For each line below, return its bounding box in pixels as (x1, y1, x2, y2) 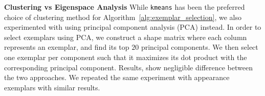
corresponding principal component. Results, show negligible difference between (4, 62, 253, 72)
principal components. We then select (141, 42, 258, 52)
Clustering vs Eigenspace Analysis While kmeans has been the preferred (4, 2, 245, 12)
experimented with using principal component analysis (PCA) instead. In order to (4, 22, 261, 32)
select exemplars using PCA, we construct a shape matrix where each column (4, 31, 247, 42)
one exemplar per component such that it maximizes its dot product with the (4, 52, 247, 63)
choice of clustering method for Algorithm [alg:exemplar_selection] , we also (4, 11, 241, 22)
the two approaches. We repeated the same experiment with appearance (4, 72, 230, 83)
